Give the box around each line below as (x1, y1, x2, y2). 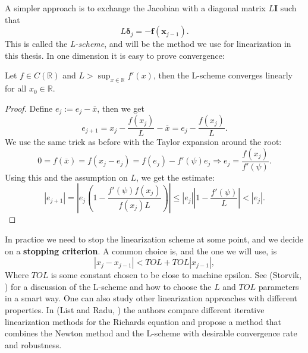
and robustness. (5, 338, 62, 351)
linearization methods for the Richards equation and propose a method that (5, 315, 281, 327)
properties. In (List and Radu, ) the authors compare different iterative (5, 304, 265, 316)
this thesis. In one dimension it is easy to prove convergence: (5, 49, 225, 61)
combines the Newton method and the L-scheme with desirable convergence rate (5, 327, 297, 339)
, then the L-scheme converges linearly (153, 69, 293, 81)
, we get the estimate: (136, 171, 215, 183)
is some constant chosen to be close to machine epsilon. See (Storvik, (51, 269, 302, 281)
